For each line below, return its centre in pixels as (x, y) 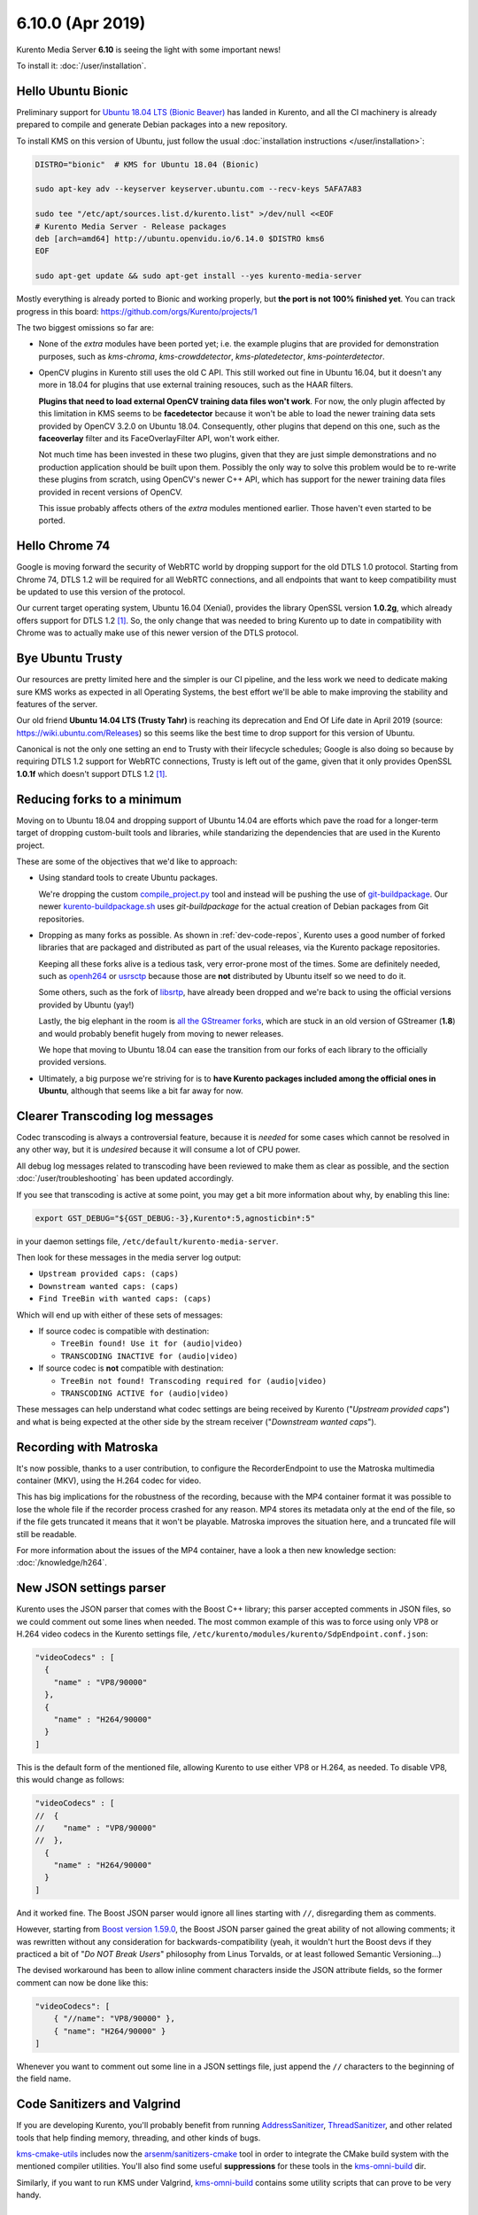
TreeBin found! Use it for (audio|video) (152, 1344)
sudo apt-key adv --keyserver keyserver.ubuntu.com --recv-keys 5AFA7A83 (198, 189)
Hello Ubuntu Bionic (72, 91)
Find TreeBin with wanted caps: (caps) (125, 1299)
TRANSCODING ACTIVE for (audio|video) (145, 1393)
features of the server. (57, 703)
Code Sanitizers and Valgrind (99, 2104)
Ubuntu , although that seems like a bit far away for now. (141, 1091)
